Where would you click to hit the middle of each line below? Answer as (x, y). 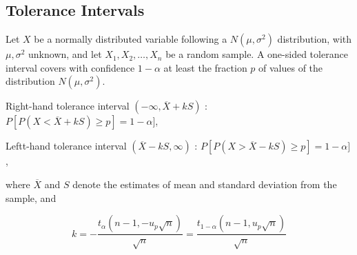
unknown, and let (65, 54)
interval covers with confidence (70, 67)
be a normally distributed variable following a (131, 39)
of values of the (291, 67)
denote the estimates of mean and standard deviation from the (205, 184)
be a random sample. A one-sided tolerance (257, 54)
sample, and (31, 197)
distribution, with (315, 39)
